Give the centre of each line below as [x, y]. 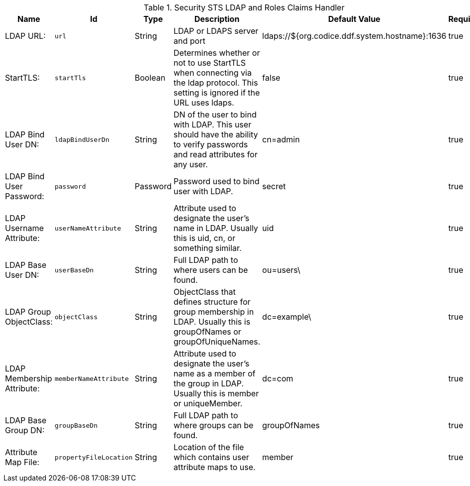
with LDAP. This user [213, 124]
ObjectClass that [205, 292]
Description [217, 19]
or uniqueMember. [208, 403]
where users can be [211, 270]
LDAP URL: [25, 36]
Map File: [22, 462]
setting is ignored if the [217, 93]
